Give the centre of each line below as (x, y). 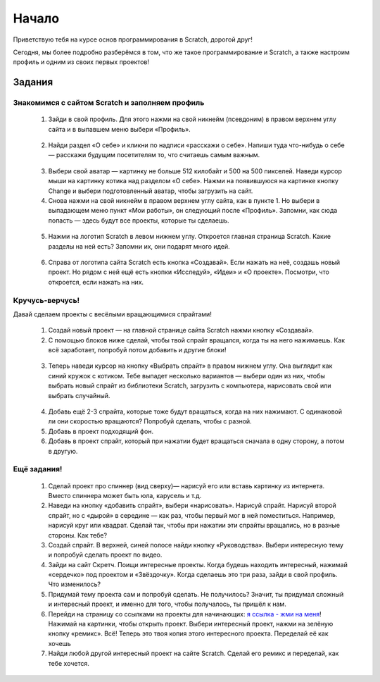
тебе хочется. (69, 663)
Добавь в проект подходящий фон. (101, 431)
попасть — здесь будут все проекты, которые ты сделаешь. (139, 220)
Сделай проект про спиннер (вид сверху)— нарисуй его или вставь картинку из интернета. (186, 485)
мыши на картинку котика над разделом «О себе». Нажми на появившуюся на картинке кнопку (194, 181)
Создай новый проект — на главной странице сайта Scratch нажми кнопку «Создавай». (181, 330)
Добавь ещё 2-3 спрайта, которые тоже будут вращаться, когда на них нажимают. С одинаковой (195, 411)
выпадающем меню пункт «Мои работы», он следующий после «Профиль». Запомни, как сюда (193, 211)
